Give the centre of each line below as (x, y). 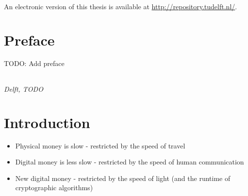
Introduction (47, 122)
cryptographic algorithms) (54, 188)
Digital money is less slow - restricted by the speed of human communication (130, 162)
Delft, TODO (24, 89)
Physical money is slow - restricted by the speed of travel (100, 145)
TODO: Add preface (34, 63)
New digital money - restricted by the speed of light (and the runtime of (123, 178)
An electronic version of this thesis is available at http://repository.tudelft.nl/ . (121, 6)
